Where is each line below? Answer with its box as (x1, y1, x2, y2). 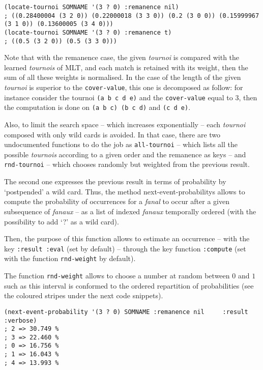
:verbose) (4, 317, 37, 324)
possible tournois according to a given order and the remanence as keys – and (4, 149, 246, 159)
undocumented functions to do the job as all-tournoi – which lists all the (4, 139, 238, 150)
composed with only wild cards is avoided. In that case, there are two (4, 129, 221, 139)
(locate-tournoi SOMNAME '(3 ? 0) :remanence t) (4, 29, 172, 36)
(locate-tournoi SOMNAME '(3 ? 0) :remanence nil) (4, 4, 179, 11)
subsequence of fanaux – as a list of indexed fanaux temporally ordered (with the (4, 206, 256, 216)
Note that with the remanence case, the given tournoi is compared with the (4, 52, 240, 63)
